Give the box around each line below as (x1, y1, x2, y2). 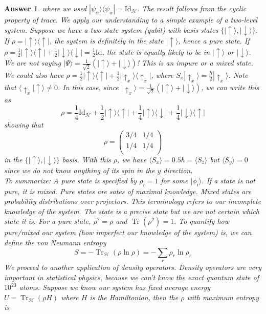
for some (161, 175, 188, 185)
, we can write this (201, 82, 259, 93)
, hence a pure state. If (178, 35, 250, 46)
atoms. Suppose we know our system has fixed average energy (19, 282, 211, 292)
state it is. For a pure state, (4, 216, 91, 226)
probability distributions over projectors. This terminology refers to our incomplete (4, 196, 261, 206)
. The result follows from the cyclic (137, 3, 247, 13)
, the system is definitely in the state (49, 35, 164, 46)
